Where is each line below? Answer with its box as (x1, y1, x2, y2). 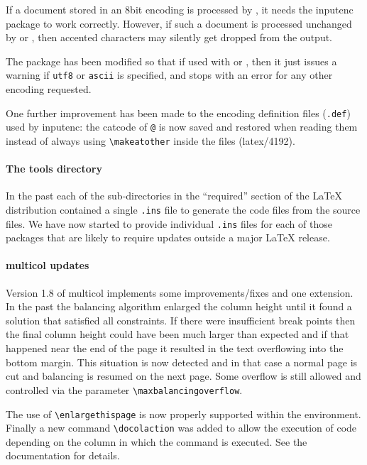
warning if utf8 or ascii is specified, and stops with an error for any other (6, 67, 333, 82)
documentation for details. (6, 448, 120, 463)
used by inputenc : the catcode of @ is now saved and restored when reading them (6, 119, 358, 134)
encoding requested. (6, 82, 92, 97)
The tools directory (6, 161, 102, 176)
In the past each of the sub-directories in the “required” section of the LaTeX (6, 188, 342, 203)
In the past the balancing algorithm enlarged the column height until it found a (6, 299, 352, 314)
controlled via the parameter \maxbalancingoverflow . (6, 382, 243, 397)
